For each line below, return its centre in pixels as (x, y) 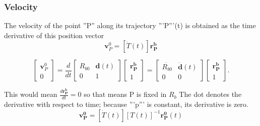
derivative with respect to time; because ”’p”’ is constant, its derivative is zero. (126, 104)
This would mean (31, 94)
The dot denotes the (210, 94)
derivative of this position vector (54, 35)
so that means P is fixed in (125, 94)
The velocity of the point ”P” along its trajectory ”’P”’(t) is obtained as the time (130, 25)
